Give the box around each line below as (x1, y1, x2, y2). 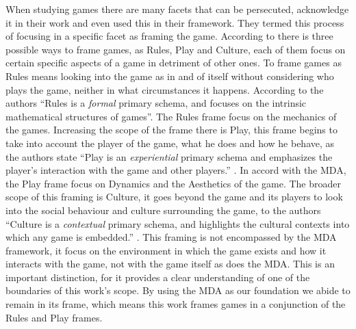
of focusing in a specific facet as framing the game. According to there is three (5, 29, 333, 43)
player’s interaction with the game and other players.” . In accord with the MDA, (5, 163, 346, 177)
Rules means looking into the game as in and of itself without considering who (5, 68, 334, 83)
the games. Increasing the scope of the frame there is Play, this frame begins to (5, 122, 338, 137)
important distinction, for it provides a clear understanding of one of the (5, 269, 310, 284)
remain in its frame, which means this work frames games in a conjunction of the (5, 297, 346, 311)
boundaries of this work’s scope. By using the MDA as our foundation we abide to (5, 283, 351, 298)
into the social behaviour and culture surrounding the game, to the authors (5, 202, 321, 217)
